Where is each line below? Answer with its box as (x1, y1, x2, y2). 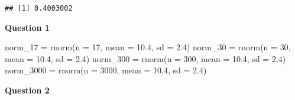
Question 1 (5, 21, 50, 33)
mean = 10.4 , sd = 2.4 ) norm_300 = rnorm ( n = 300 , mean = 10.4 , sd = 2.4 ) (5, 52, 286, 64)
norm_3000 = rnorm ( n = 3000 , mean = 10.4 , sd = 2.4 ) (5, 64, 207, 76)
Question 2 (5, 84, 50, 96)
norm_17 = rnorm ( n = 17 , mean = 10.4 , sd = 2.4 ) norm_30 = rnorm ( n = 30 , (5, 41, 291, 53)
